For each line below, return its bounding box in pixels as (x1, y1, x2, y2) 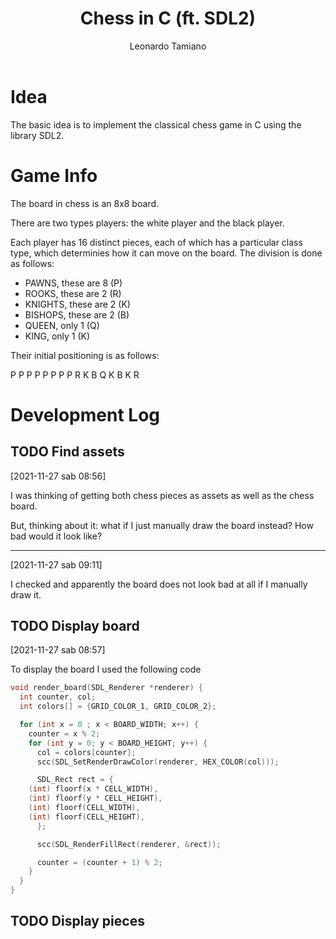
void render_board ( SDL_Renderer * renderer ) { (10, 683, 203, 693)
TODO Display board (10, 618, 140, 635)
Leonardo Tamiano (129, 40, 207, 52)
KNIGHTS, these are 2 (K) (24, 298, 131, 310)
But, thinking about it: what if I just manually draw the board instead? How (10, 519, 314, 531)
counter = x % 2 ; (28, 728, 101, 739)
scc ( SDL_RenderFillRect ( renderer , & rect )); (36, 839, 222, 849)
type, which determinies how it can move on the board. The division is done (10, 247, 323, 259)
